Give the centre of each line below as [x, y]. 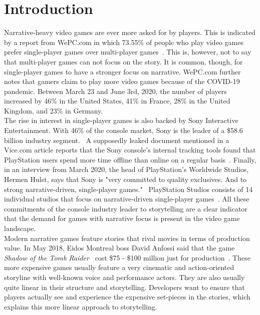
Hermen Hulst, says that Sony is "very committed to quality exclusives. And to [125, 179]
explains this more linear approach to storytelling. [81, 306]
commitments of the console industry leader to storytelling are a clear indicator [126, 208]
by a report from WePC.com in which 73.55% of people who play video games [124, 42]
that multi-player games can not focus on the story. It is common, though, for [123, 61]
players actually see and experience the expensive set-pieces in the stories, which [127, 297]
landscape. [20, 228]
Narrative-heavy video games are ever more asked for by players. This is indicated [130, 32]
